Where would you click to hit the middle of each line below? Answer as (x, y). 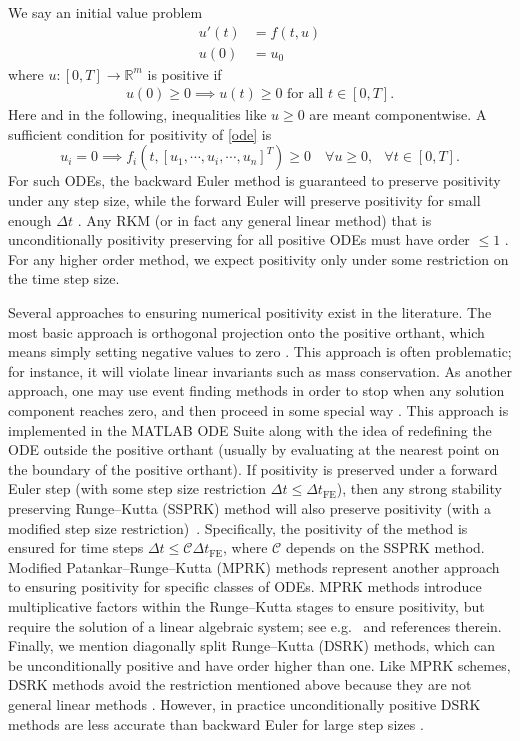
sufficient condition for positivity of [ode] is (140, 133)
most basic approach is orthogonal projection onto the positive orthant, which (246, 331)
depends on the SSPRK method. (385, 547)
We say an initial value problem (105, 12)
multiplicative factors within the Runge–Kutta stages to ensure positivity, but (246, 605)
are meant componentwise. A (398, 114)
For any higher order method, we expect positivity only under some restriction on (258, 258)
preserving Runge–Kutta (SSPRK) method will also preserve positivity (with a (249, 507)
